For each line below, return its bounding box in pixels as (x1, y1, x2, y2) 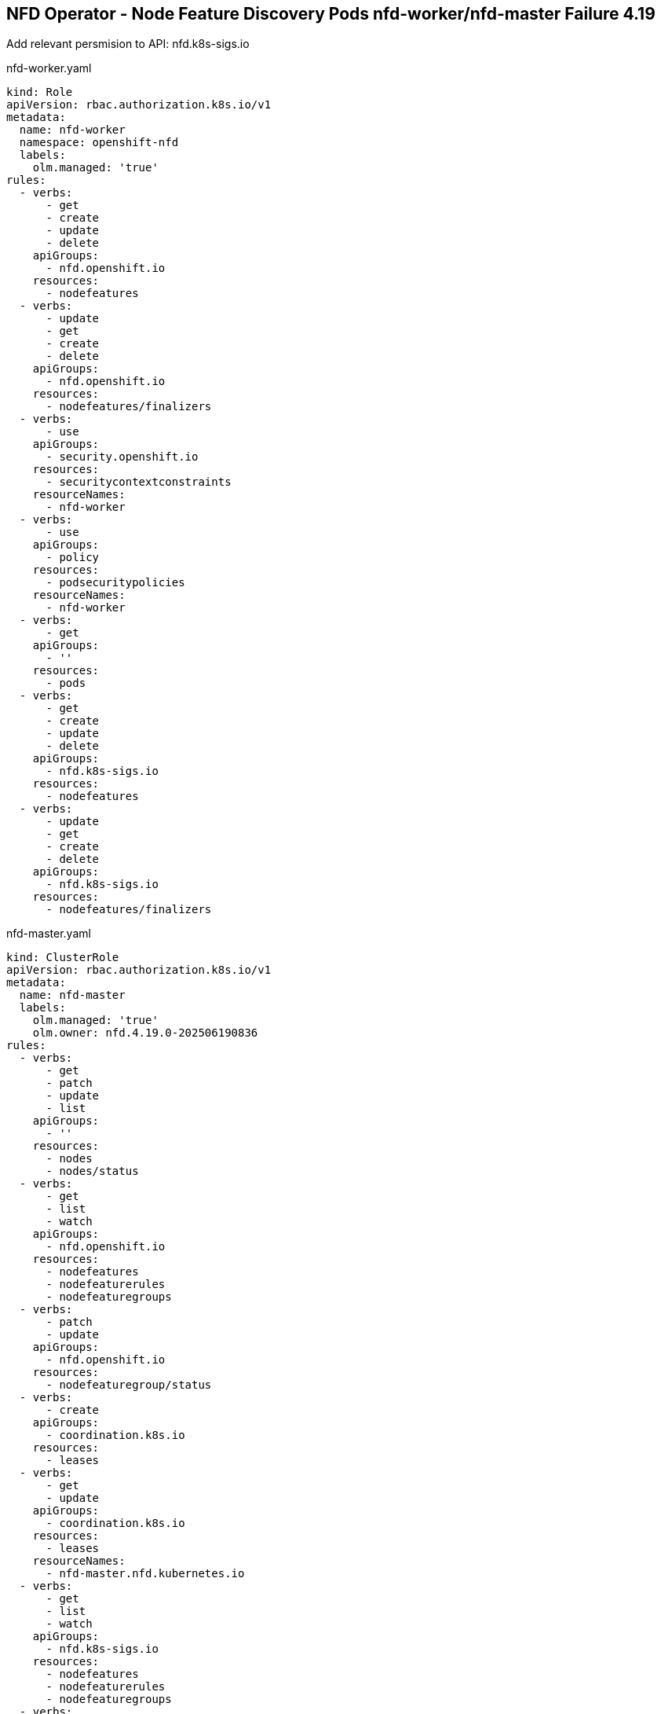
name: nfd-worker (19, 123, 126, 137)
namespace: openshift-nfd (19, 136, 179, 149)
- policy (46, 551, 100, 564)
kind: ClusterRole (6, 951, 119, 964)
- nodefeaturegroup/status (46, 1378, 212, 1392)
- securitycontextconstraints (46, 475, 232, 489)
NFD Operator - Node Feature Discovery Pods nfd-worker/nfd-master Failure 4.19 (6, 4, 656, 24)
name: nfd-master (19, 989, 126, 1002)
